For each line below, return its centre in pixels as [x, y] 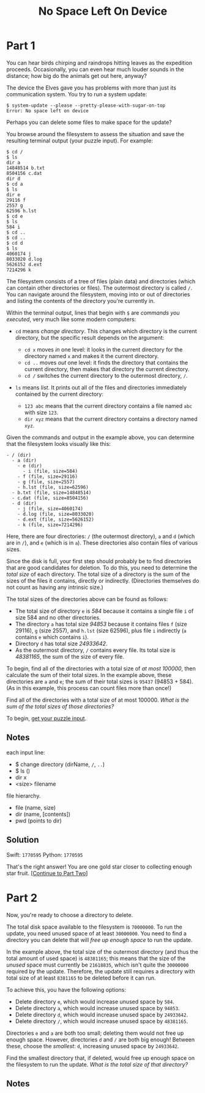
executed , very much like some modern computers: [71, 319]
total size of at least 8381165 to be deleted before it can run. [81, 978]
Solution [23, 840]
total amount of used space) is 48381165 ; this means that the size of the [96, 958]
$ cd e [15, 216]
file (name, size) [35, 807]
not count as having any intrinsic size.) [55, 587]
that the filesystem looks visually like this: [59, 443]
